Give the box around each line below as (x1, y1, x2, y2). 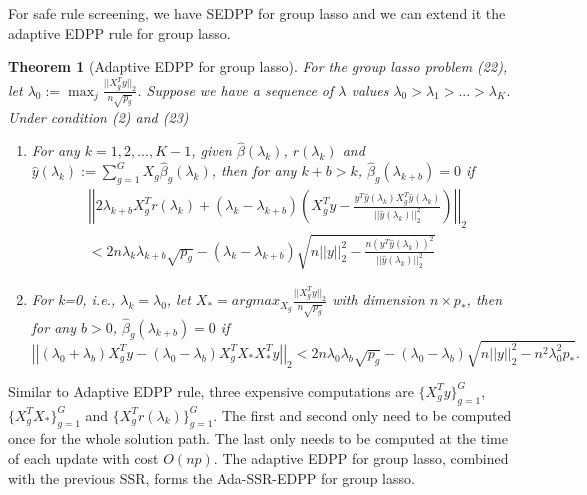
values (351, 79, 389, 100)
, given (191, 140, 232, 161)
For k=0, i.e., (31, 289, 116, 310)
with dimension (332, 289, 425, 310)
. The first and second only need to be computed (213, 404, 512, 425)
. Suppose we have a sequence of (137, 79, 334, 100)
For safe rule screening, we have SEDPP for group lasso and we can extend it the (8, 3, 506, 23)
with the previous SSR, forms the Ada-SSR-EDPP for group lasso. (8, 467, 415, 488)
